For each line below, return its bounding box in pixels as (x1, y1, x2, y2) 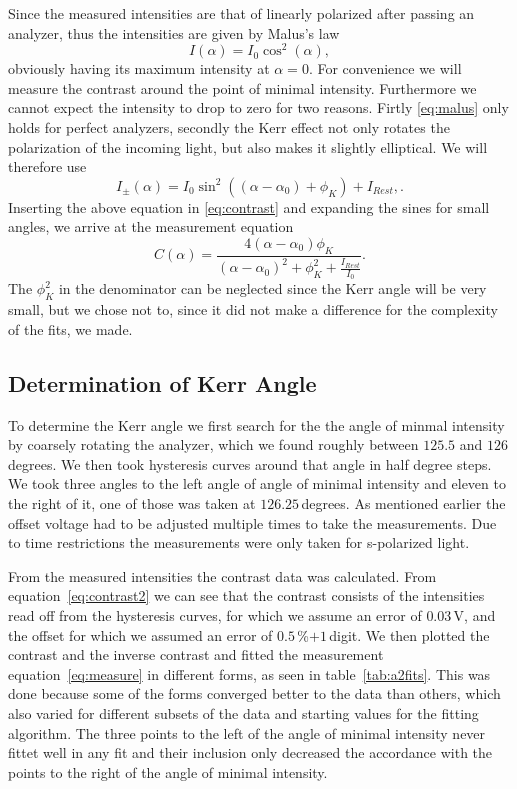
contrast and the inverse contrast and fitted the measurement (8, 644, 384, 665)
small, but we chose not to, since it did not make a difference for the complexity (8, 299, 498, 320)
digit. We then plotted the (329, 624, 490, 645)
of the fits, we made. (8, 318, 133, 339)
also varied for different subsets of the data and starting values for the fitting (8, 702, 479, 723)
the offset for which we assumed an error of (8, 624, 273, 645)
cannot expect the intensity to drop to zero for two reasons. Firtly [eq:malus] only (8, 97, 509, 118)
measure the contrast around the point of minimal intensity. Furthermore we (8, 77, 477, 98)
